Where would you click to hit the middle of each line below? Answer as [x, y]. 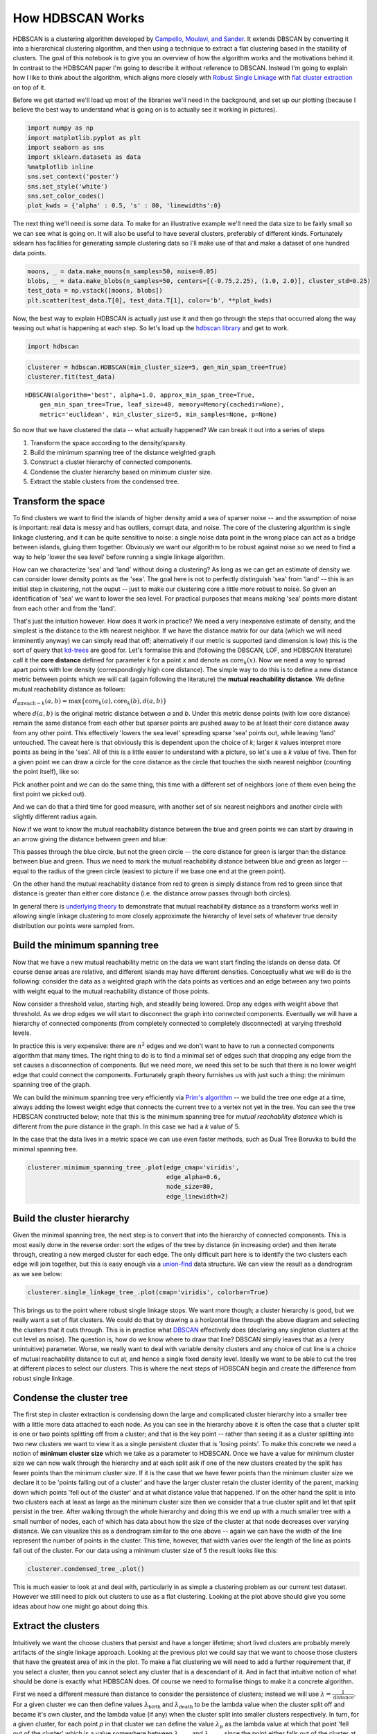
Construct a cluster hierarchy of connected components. [111, 462]
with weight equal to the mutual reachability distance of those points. [112, 991]
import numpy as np [60, 128]
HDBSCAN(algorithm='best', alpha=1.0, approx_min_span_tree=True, [140, 395]
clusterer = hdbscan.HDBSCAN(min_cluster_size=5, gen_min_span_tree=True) [157, 367]
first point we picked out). [50, 793]
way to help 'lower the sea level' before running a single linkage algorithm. [119, 557]
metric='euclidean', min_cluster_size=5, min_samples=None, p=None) [158, 414]
